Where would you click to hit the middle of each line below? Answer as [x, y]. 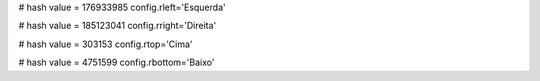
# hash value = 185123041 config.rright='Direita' [117, 26]
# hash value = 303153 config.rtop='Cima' [106, 44]
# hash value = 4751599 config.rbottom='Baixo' [116, 62]
